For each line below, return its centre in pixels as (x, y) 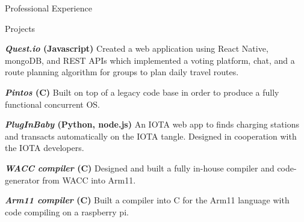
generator (22, 180)
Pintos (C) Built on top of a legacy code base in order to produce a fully (142, 92)
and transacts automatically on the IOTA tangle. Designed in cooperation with (151, 136)
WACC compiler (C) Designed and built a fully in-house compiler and (140, 168)
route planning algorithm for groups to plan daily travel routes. (122, 72)
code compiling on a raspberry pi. (67, 211)
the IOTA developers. (45, 148)
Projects (20, 28)
